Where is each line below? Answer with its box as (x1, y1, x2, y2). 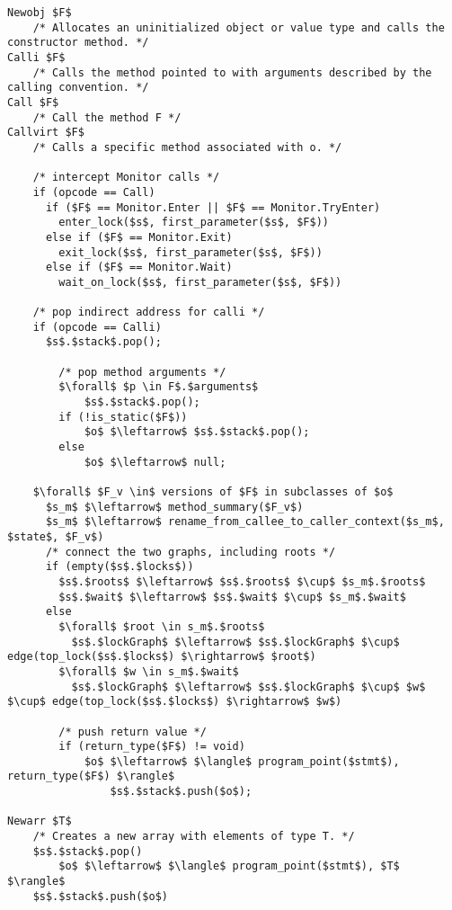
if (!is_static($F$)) (58, 410, 188, 424)
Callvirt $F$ (7, 126, 84, 139)
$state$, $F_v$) (7, 530, 104, 543)
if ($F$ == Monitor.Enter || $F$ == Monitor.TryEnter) (45, 201, 381, 214)
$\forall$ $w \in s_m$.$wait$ (58, 665, 239, 678)
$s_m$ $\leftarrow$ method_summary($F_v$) (45, 500, 304, 513)
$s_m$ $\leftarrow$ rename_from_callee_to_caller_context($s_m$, (45, 515, 445, 529)
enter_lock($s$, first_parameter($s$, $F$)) (58, 216, 329, 229)
